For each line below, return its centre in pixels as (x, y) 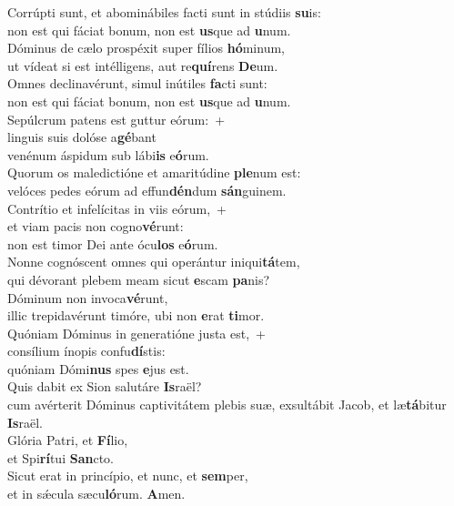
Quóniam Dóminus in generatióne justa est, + (136, 333)
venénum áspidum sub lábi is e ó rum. (108, 154)
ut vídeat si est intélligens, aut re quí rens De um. (143, 65)
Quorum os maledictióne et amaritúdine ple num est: (154, 172)
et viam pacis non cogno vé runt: (96, 226)
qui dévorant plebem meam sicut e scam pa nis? (139, 279)
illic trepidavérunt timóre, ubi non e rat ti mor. (136, 315)
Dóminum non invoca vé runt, (88, 297)
